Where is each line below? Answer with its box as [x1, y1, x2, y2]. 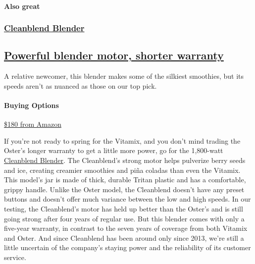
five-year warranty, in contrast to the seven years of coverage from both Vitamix [4, 223, 248, 233]
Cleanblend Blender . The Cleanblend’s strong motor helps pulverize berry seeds [4, 155, 246, 165]
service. [4, 252, 26, 262]
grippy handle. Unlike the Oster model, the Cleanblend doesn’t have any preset [4, 184, 245, 194]
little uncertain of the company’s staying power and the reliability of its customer [4, 242, 251, 253]
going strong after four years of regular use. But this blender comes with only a [4, 213, 245, 223]
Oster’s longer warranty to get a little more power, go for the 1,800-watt [4, 145, 223, 156]
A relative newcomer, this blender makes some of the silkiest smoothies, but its [4, 71, 244, 81]
